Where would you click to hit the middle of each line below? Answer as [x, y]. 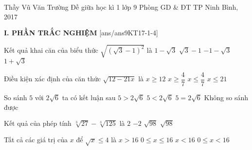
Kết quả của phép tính [38, 123]
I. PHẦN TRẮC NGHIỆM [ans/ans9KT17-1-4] [81, 33]
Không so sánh [226, 97]
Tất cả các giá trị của [36, 139]
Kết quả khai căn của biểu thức [51, 50]
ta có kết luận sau [89, 97]
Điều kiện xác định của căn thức [52, 79]
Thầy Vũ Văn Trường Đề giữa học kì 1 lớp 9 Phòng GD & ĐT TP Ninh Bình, [121, 7]
